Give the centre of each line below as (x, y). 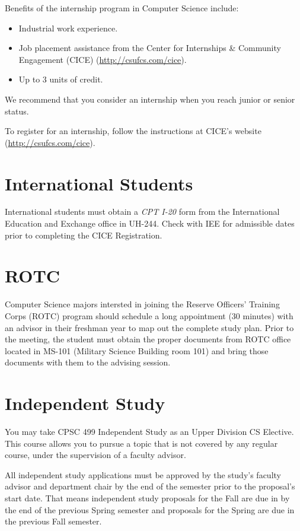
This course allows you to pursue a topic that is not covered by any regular (141, 443)
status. (17, 111)
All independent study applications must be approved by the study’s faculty (143, 474)
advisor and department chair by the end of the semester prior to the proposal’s (150, 486)
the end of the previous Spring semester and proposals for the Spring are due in (150, 509)
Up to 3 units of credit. (61, 79)
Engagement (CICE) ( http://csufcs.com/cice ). (103, 59)
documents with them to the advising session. (88, 362)
